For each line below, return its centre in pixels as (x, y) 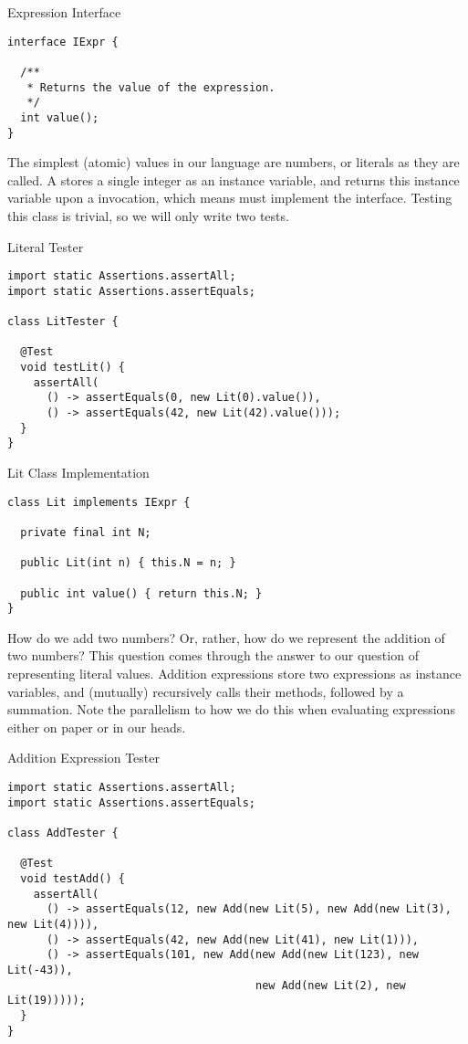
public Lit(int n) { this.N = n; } (128, 563)
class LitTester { (63, 322)
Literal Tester (46, 246)
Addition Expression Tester (83, 758)
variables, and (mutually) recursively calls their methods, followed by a (206, 691)
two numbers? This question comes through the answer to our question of (213, 655)
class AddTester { (63, 833)
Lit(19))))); (47, 1001)
